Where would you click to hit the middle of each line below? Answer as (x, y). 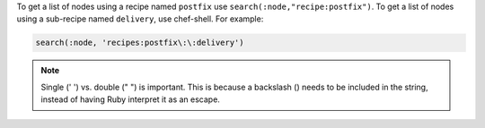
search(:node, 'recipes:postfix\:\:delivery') (140, 43)
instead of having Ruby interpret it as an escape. (130, 99)
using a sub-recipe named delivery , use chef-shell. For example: (140, 19)
